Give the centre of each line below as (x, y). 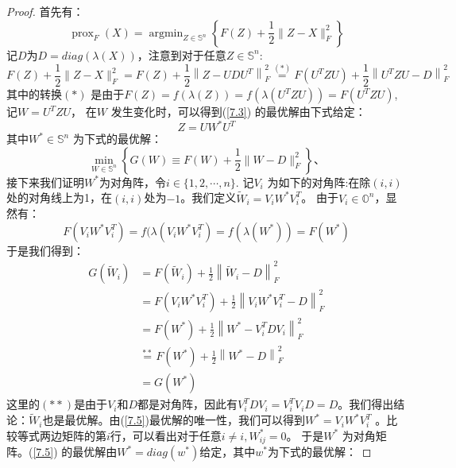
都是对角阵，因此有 (188, 404)
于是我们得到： (45, 250)
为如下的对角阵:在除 (319, 182)
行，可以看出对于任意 (166, 435)
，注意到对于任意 (182, 54)
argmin (166, 33)
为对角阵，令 (132, 182)
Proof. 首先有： (45, 11)
